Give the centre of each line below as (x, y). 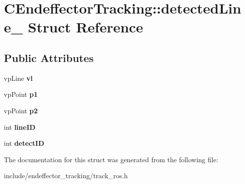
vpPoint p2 (21, 110)
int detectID (24, 143)
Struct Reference (85, 27)
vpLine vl (18, 78)
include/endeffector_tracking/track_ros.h (66, 176)
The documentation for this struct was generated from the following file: (111, 159)
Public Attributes (49, 57)
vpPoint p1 (21, 94)
